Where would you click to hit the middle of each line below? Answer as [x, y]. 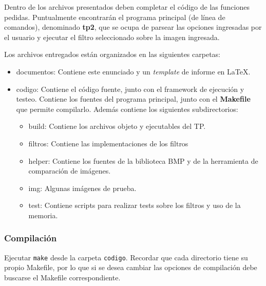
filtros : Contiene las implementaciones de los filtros [108, 143]
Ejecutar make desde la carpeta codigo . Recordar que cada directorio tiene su [126, 257]
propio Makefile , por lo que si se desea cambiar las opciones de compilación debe [131, 267]
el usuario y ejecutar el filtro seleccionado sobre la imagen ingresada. [112, 37]
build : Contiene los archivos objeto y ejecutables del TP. [117, 126]
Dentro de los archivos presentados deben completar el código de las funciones [127, 7]
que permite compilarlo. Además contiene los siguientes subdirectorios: [127, 109]
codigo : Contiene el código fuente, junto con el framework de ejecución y [130, 89]
